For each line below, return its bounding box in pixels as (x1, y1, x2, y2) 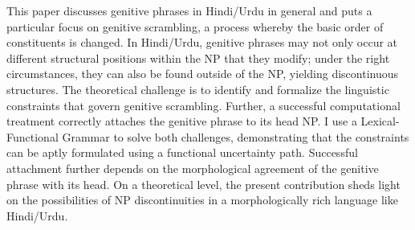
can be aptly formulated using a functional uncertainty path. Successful (6, 144, 358, 161)
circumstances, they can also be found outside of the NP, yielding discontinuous (6, 65, 398, 82)
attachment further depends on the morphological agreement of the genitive (6, 159, 379, 176)
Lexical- (360, 113, 400, 129)
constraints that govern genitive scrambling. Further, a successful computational (6, 97, 401, 113)
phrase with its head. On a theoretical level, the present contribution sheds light (6, 175, 401, 192)
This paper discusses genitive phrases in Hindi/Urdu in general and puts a (6, 2, 372, 18)
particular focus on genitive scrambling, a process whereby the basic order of (6, 18, 384, 35)
